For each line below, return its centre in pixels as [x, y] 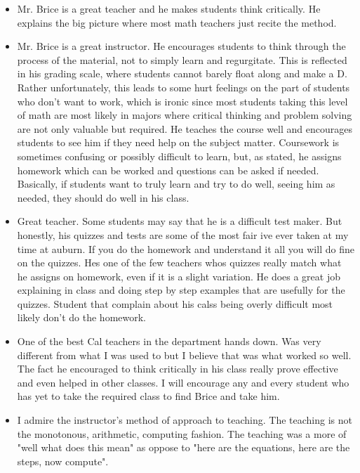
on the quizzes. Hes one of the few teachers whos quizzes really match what [179, 263]
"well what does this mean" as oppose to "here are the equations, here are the [184, 447]
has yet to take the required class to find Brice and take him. [148, 396]
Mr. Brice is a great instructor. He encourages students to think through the [181, 46]
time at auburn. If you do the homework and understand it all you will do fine [186, 248]
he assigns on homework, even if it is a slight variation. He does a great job [179, 276]
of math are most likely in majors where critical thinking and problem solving [185, 115]
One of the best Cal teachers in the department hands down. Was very [169, 341]
